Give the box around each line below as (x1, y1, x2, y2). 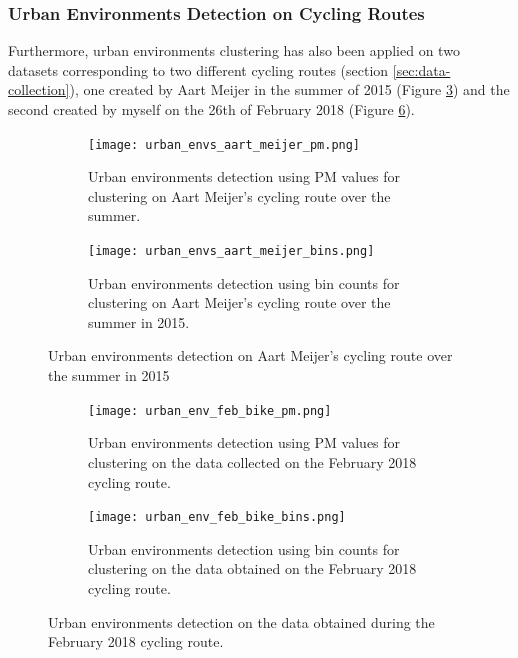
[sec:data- (392, 59, 451, 80)
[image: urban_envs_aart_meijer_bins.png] (88, 244, 375, 259)
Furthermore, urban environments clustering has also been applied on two (8, 40, 460, 61)
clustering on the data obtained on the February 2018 (88, 558, 417, 579)
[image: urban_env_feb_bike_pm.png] (88, 403, 332, 418)
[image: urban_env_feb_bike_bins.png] (88, 510, 346, 525)
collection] (8, 79, 70, 100)
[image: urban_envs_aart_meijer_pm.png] (88, 137, 361, 152)
